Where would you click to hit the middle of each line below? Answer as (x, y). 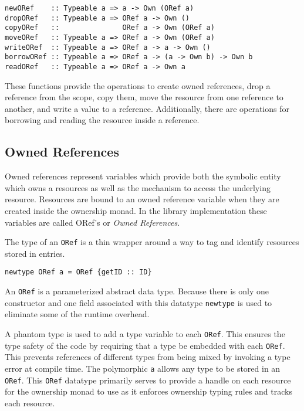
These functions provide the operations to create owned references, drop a (138, 85)
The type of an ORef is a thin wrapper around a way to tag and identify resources (152, 242)
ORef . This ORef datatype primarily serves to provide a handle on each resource (148, 380)
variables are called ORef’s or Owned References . (92, 222)
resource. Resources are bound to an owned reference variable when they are (142, 199)
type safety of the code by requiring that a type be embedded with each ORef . (145, 345)
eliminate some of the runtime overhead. (77, 314)
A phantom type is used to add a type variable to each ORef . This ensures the (145, 333)
